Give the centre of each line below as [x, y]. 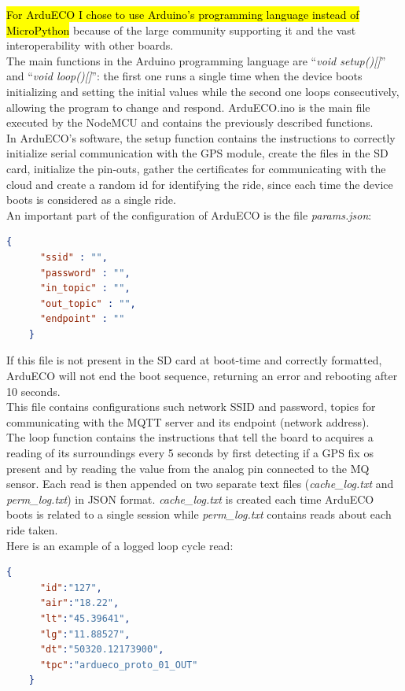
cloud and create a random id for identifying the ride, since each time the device [200, 184]
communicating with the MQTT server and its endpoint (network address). [188, 421]
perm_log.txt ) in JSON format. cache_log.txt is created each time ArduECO [190, 499]
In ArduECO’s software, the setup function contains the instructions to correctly [201, 137]
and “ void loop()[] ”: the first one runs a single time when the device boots [184, 76]
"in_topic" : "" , [85, 288]
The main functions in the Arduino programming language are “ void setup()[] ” [196, 60]
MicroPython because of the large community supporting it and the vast [181, 30]
